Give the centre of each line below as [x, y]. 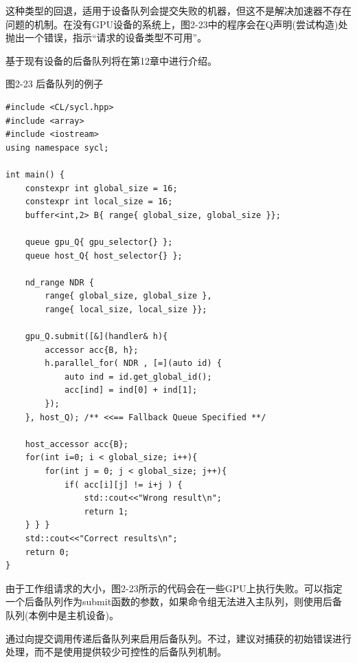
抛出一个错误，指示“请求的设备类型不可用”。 [106, 37]
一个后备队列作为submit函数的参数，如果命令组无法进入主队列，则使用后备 [174, 601]
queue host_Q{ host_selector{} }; [104, 256]
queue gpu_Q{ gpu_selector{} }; [99, 242]
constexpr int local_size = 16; [99, 202]
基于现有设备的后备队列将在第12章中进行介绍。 [111, 60]
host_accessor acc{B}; [77, 444]
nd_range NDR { [59, 282]
